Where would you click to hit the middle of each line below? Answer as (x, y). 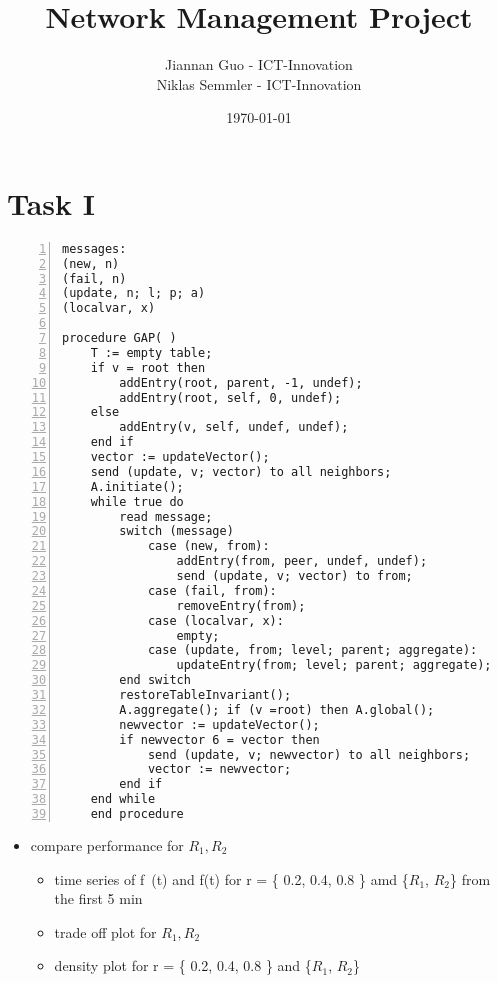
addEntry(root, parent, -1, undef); (241, 382)
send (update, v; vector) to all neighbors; (241, 471)
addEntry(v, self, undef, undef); (234, 427)
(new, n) (91, 263)
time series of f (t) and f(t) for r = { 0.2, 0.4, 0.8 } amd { (231, 878)
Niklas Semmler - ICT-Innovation (259, 83)
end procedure (137, 814)
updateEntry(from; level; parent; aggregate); (334, 665)
